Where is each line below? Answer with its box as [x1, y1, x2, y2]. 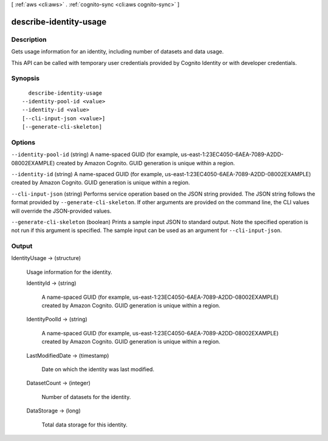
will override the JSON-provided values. [11, 207, 112, 214]
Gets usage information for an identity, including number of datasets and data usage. [11, 48, 224, 55]
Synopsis [11, 74, 39, 83]
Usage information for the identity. [26, 268, 112, 276]
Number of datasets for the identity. [41, 393, 131, 400]
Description [11, 35, 47, 44]
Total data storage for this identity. [41, 421, 128, 428]
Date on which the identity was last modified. [41, 365, 155, 373]
